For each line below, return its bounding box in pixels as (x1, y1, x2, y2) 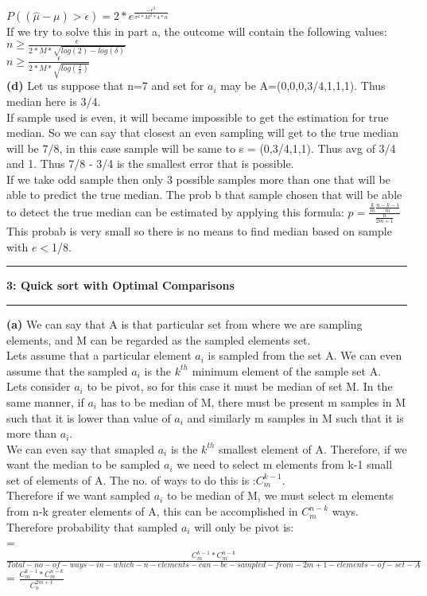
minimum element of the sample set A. (192, 362, 382, 379)
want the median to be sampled (6, 456, 161, 473)
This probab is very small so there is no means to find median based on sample (6, 223, 392, 240)
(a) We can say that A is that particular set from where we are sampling (6, 315, 363, 332)
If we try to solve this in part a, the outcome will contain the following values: (6, 23, 387, 40)
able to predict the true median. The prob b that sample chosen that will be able (6, 186, 402, 203)
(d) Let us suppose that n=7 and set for (6, 77, 204, 94)
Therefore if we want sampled (6, 487, 150, 504)
